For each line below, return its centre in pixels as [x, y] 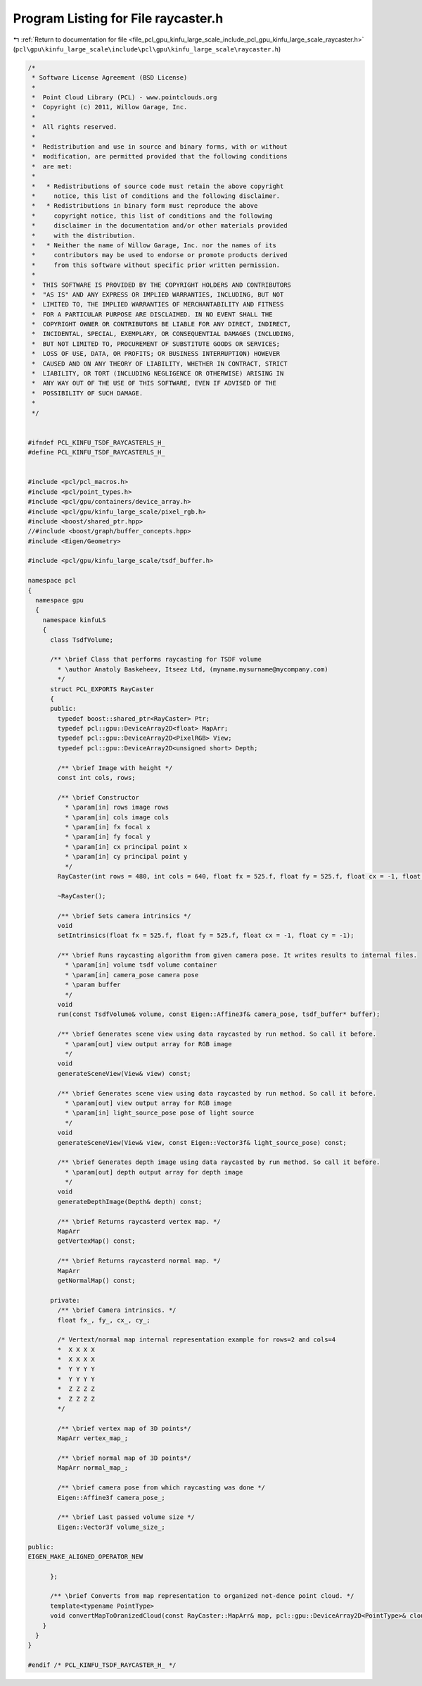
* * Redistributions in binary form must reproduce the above [145, 206]
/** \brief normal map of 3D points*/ [124, 1458]
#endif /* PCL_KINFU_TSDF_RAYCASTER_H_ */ [102, 1665]
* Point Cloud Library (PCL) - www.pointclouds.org [124, 98]
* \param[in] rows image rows [116, 807]
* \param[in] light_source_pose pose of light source [159, 1113]
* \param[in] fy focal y [107, 837]
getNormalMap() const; [97, 1280]
